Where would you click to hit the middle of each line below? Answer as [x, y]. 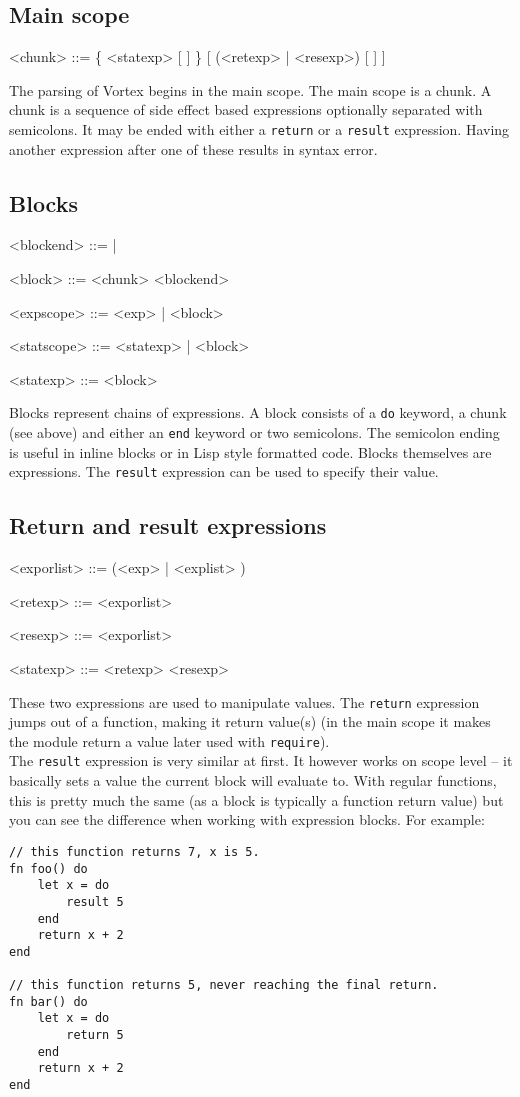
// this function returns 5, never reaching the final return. [224, 985]
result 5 [95, 901]
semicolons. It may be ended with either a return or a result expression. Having [259, 128]
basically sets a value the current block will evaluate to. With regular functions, [253, 780]
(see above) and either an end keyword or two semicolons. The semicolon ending [254, 432]
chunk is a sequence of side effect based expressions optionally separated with [246, 109]
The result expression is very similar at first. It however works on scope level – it [261, 760]
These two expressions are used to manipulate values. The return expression [244, 701]
